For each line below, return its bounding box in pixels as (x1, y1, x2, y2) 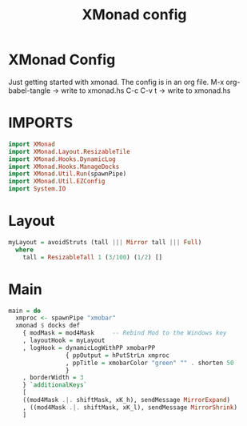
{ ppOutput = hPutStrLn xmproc (65, 351, 170, 360)
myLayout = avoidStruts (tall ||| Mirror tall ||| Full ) (8, 238, 202, 246)
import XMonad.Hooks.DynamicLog (8, 155, 116, 163)
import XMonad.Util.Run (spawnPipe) (8, 170, 127, 178)
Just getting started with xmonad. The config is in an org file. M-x (8, 77, 225, 86)
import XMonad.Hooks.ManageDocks (8, 163, 120, 171)
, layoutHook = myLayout (22, 336, 106, 344)
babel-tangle (8, 86, 51, 95)
